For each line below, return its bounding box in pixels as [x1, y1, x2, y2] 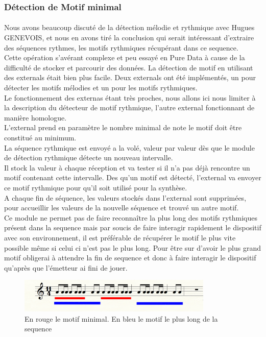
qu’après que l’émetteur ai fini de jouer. [4, 262, 128, 273]
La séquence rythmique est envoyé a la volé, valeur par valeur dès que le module [4, 142, 255, 153]
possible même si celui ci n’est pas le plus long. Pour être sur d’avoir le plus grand [4, 242, 261, 253]
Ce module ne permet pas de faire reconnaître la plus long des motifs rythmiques [4, 212, 258, 223]
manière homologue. [4, 112, 67, 123]
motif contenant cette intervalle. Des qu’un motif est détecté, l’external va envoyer [4, 172, 261, 183]
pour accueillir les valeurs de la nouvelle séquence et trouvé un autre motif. [4, 202, 239, 213]
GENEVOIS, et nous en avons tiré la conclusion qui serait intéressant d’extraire [4, 32, 254, 43]
